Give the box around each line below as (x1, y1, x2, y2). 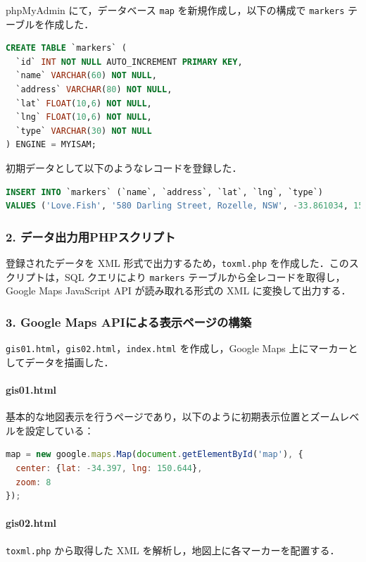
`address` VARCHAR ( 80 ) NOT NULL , (15, 85, 172, 95)
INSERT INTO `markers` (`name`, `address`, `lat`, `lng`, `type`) (6, 187, 324, 197)
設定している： (25, 423, 94, 437)
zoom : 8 (15, 477, 51, 487)
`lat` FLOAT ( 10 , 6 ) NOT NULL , (15, 98, 152, 108)
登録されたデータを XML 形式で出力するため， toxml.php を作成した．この (6, 256, 349, 270)
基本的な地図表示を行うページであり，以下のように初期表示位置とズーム (6, 409, 340, 424)
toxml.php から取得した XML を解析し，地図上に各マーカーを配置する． (6, 542, 340, 557)
